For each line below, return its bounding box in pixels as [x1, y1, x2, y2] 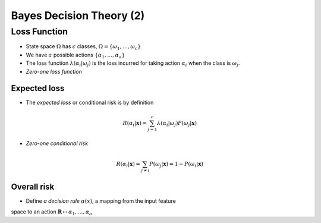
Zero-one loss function [26, 68, 83, 75]
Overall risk [11, 181, 55, 191]
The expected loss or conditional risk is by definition [26, 99, 154, 106]
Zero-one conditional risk [26, 140, 89, 147]
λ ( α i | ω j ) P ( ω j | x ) [156, 120, 197, 128]
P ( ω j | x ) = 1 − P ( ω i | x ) [149, 161, 203, 169]
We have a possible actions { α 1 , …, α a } [26, 51, 125, 59]
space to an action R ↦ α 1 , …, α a [11, 208, 92, 217]
